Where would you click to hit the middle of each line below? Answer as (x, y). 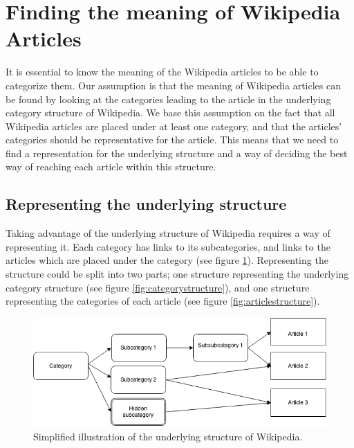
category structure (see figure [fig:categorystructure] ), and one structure (158, 287)
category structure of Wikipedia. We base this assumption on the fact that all (170, 113)
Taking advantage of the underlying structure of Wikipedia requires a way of (168, 233)
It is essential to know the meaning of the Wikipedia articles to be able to (162, 72)
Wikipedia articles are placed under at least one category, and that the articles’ (174, 126)
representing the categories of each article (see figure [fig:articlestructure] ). (163, 301)
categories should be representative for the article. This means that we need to (172, 140)
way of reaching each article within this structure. (111, 167)
